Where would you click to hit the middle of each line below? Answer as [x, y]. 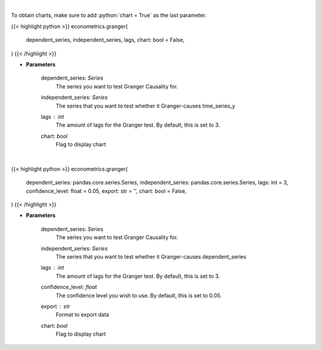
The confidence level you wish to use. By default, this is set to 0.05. [139, 295]
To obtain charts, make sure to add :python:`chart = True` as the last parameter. [109, 16]
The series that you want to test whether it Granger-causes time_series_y [145, 106]
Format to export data [83, 315]
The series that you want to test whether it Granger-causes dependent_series [151, 256]
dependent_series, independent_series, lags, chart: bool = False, [105, 40]
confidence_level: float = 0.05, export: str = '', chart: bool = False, [106, 191]
